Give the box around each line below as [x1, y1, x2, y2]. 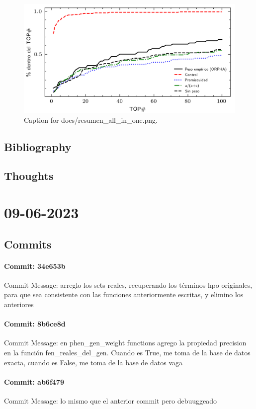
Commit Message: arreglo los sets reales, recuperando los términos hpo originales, [4, 279, 253, 290]
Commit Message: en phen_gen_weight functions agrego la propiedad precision [4, 337, 247, 348]
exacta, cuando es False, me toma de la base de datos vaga [4, 357, 182, 367]
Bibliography [4, 139, 72, 154]
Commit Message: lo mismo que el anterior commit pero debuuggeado [4, 395, 217, 406]
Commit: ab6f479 [4, 376, 64, 387]
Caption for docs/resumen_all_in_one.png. [24, 114, 158, 125]
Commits [4, 236, 52, 251]
